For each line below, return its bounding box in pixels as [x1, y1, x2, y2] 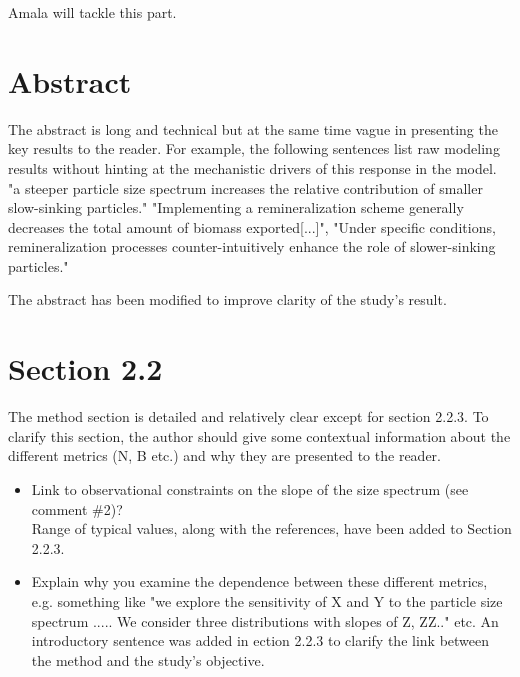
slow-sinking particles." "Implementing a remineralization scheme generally [8, 197, 464, 218]
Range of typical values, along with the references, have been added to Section [31, 518, 512, 539]
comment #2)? [31, 498, 123, 519]
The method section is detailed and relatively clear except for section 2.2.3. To [8, 406, 489, 427]
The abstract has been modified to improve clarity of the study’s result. [8, 289, 447, 310]
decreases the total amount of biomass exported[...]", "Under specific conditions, [8, 216, 496, 237]
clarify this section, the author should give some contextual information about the [8, 425, 511, 446]
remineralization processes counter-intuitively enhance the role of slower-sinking [8, 236, 496, 257]
